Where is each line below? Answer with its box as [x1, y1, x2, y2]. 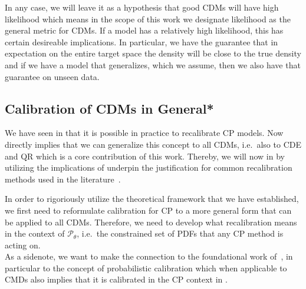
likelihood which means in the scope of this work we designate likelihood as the [5, 12, 291, 25]
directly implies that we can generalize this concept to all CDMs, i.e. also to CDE [5, 138, 301, 150]
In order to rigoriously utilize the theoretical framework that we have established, [5, 192, 299, 205]
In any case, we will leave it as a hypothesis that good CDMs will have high [5, 1, 279, 13]
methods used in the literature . [5, 172, 121, 185]
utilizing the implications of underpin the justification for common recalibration [5, 161, 292, 174]
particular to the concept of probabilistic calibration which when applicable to [5, 261, 287, 274]
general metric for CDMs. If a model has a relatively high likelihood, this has [5, 24, 284, 36]
